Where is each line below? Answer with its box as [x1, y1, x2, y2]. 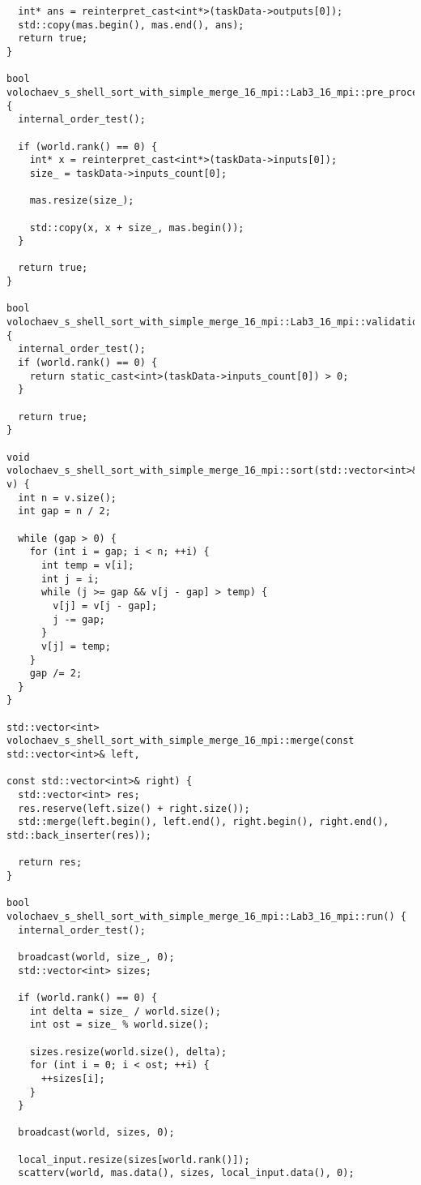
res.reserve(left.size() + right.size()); [18, 802, 250, 814]
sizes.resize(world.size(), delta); [29, 1045, 228, 1058]
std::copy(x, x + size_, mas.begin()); [29, 221, 245, 234]
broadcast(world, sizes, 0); [18, 1127, 175, 1139]
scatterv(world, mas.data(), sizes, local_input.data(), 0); [18, 1167, 355, 1179]
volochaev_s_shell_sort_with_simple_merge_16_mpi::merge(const [6, 735, 355, 747]
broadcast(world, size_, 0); [18, 951, 175, 963]
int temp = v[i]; [40, 559, 134, 571]
